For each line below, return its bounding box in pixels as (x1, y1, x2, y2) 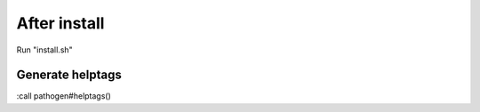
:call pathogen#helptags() (16, 91, 111, 101)
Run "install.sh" (16, 44, 73, 55)
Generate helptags (16, 68, 122, 83)
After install (16, 13, 105, 33)
